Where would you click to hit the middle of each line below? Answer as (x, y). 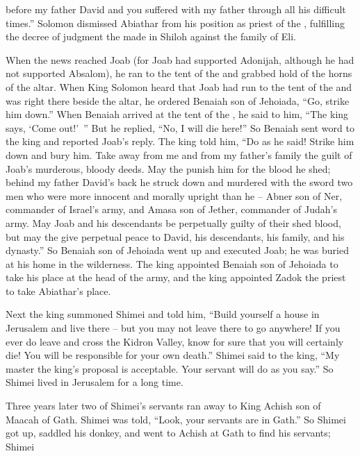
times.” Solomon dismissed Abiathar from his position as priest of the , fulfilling (175, 23)
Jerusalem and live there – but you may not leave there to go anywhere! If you (173, 328)
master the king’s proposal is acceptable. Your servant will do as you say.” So (170, 368)
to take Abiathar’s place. (58, 290)
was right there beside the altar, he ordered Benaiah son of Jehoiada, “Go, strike (178, 100)
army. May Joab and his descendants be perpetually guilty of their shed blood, (173, 222)
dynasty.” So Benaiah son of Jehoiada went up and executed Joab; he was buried (177, 250)
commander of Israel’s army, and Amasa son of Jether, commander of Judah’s (171, 209)
